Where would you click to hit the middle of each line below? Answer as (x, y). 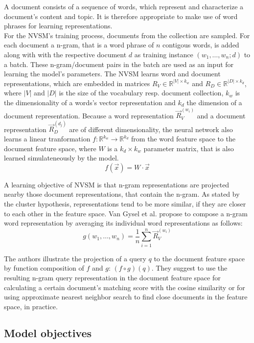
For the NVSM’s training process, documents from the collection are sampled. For (127, 35)
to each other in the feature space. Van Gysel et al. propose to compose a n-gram (126, 213)
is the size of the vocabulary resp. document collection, (141, 93)
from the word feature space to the (183, 139)
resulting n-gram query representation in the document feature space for (112, 277)
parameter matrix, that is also (189, 148)
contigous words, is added (201, 45)
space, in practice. (31, 306)
